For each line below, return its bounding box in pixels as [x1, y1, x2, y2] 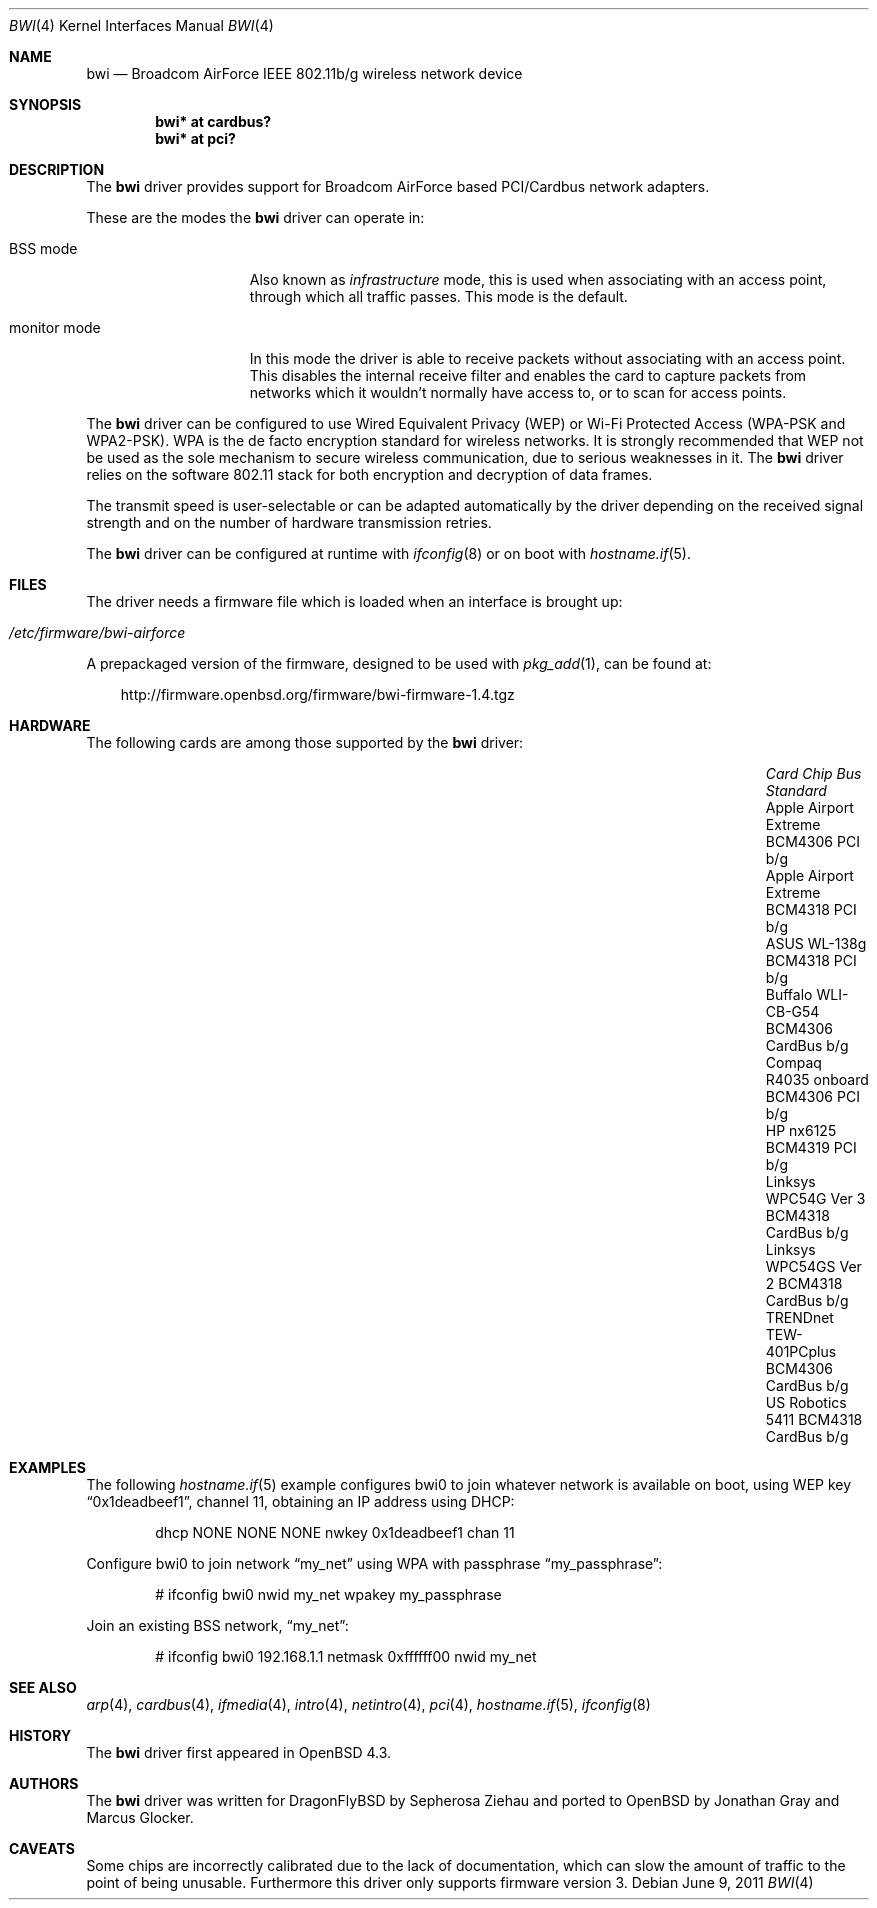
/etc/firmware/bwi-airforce [9, 624, 186, 641]
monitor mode [9, 319, 101, 336]
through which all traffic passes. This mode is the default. [249, 288, 628, 305]
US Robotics [765, 1394, 847, 1411]
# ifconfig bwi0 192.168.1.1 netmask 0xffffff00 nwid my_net [155, 1648, 537, 1665]
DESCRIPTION [9, 161, 105, 178]
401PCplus [765, 1343, 837, 1360]
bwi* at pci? [155, 130, 236, 147]
